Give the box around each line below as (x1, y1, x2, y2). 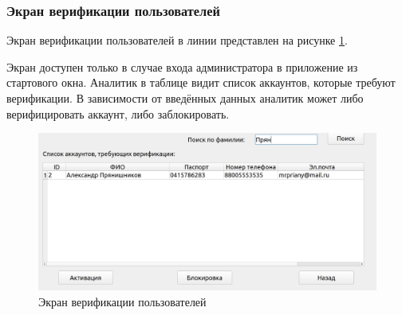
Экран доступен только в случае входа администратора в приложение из (6, 58, 358, 75)
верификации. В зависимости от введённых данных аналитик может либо (6, 90, 364, 106)
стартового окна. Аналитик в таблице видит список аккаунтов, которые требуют (6, 74, 396, 91)
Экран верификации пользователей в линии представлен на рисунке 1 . (6, 32, 348, 49)
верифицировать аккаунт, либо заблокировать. (6, 105, 230, 122)
